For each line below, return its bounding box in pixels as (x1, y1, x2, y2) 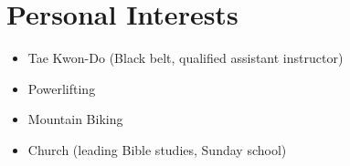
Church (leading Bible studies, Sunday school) (27, 140, 287, 159)
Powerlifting (27, 78, 96, 98)
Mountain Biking (27, 109, 123, 129)
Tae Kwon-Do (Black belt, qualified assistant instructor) (27, 48, 344, 67)
